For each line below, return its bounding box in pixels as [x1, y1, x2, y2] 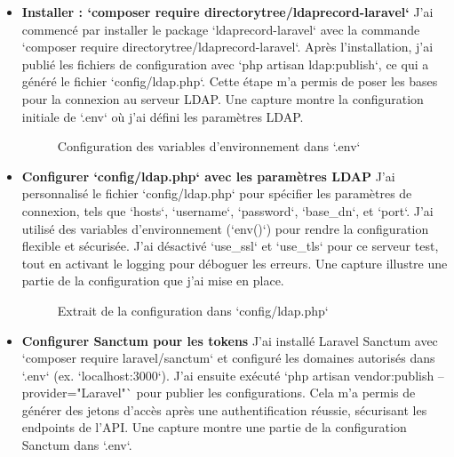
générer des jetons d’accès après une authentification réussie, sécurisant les [21, 400, 427, 419]
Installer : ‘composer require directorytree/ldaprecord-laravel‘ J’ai [21, 3, 434, 20]
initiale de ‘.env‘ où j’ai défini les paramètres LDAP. [21, 107, 304, 125]
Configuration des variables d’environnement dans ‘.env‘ [57, 137, 361, 156]
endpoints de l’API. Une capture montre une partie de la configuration [21, 418, 407, 437]
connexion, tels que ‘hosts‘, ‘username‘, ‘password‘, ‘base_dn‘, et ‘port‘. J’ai [21, 201, 434, 220]
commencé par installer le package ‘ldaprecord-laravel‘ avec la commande [21, 20, 420, 38]
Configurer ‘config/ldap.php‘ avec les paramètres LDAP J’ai [21, 166, 395, 185]
